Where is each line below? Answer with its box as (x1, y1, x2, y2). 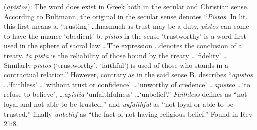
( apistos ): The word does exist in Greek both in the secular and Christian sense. (4, 1, 249, 11)
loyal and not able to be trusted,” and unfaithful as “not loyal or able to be (4, 98, 233, 109)
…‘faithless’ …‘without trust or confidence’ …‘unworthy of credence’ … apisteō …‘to (4, 79, 250, 89)
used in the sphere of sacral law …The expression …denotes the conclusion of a (4, 40, 242, 51)
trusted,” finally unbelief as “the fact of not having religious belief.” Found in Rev (4, 108, 253, 119)
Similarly (4, 60, 31, 70)
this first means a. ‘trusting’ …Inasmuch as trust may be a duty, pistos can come (4, 21, 249, 31)
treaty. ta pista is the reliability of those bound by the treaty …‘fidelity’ (4, 50, 221, 60)
